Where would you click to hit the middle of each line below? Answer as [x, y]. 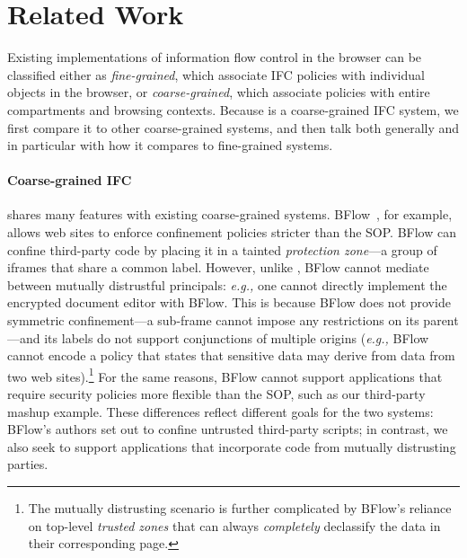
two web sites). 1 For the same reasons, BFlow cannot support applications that [225, 375]
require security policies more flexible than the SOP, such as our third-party [216, 394]
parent [441, 320]
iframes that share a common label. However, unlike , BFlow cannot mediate [218, 267]
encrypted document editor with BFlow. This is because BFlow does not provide [229, 302]
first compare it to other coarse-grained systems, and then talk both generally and [233, 127]
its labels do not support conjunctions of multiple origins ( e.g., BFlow [237, 337]
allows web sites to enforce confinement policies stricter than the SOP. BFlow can [232, 232]
